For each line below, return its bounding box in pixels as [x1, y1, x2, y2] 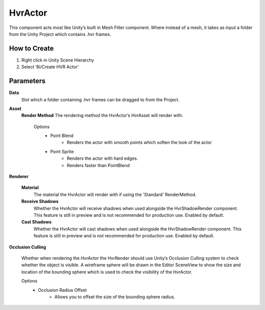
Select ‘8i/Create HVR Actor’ [21, 64, 79, 70]
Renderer [9, 173, 29, 179]
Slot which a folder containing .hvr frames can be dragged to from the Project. [21, 96, 180, 103]
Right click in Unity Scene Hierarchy [21, 57, 94, 63]
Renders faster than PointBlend [67, 162, 130, 168]
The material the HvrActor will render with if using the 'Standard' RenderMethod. [33, 192, 197, 197]
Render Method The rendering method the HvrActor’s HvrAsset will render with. [21, 113, 184, 118]
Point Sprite [50, 148, 74, 154]
